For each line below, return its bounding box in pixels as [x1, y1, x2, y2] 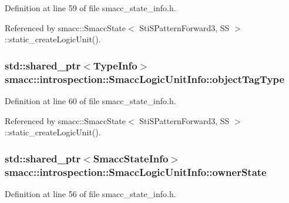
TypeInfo [93, 58, 137, 72]
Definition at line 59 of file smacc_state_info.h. [5, 2, 176, 14]
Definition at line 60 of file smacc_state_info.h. [5, 94, 176, 107]
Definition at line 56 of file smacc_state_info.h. [5, 187, 176, 199]
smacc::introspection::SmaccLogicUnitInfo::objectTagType [5, 71, 285, 86]
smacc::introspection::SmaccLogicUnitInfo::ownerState [5, 164, 267, 179]
